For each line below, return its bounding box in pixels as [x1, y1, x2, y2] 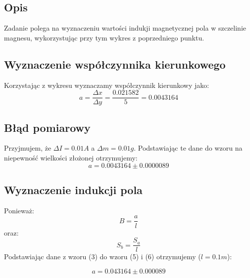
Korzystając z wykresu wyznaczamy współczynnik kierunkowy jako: [4, 79, 209, 90]
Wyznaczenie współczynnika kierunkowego [4, 56, 226, 72]
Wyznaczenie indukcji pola [4, 182, 143, 198]
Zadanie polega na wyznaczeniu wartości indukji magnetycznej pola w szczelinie [4, 23, 247, 33]
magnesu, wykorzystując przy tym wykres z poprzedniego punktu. [4, 32, 204, 42]
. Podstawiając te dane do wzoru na [134, 143, 243, 153]
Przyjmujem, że [4, 143, 51, 153]
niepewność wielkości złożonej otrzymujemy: [4, 153, 138, 163]
